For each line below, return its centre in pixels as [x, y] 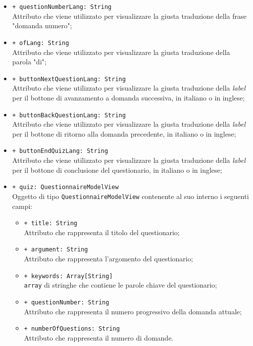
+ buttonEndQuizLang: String [60, 151]
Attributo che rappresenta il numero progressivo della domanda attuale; [133, 311]
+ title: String [51, 223]
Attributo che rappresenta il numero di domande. [99, 337]
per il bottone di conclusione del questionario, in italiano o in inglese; [117, 170]
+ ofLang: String [41, 43]
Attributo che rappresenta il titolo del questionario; [102, 232]
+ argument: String [56, 250]
